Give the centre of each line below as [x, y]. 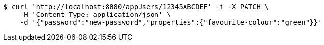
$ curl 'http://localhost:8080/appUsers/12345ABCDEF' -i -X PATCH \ [136, 7]
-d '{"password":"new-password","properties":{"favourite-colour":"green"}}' [171, 22]
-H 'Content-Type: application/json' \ [95, 15]
